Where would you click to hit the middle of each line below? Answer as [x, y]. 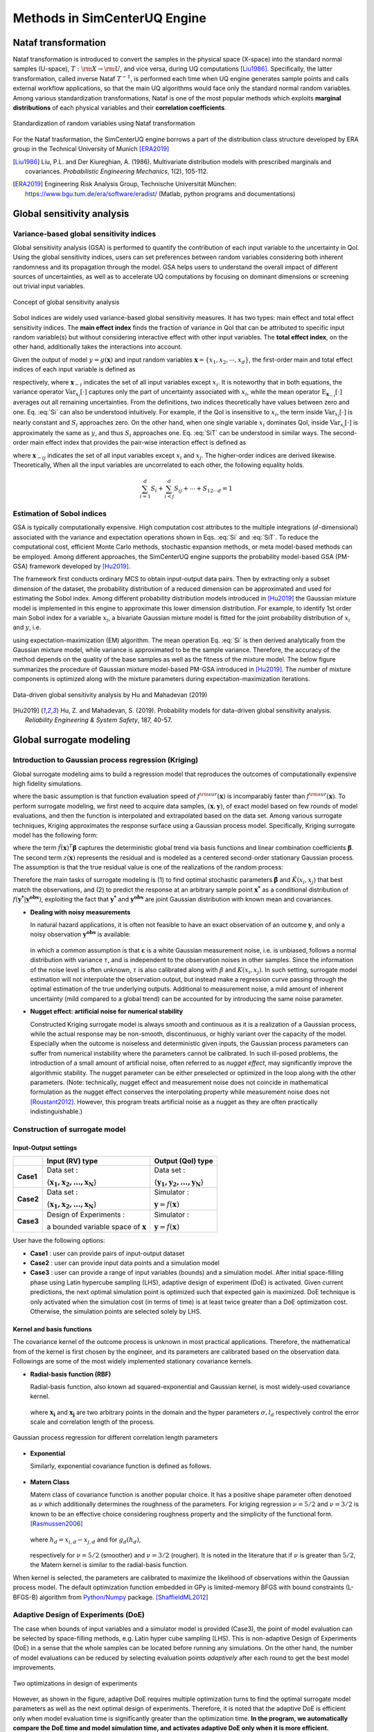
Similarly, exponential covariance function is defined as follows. [121, 1466]
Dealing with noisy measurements [80, 912]
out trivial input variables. [49, 286]
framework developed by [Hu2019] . [80, 566]
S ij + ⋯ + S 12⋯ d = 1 [204, 490]
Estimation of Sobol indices [60, 514]
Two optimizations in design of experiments [75, 1683]
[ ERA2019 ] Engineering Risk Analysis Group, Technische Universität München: [125, 184]
